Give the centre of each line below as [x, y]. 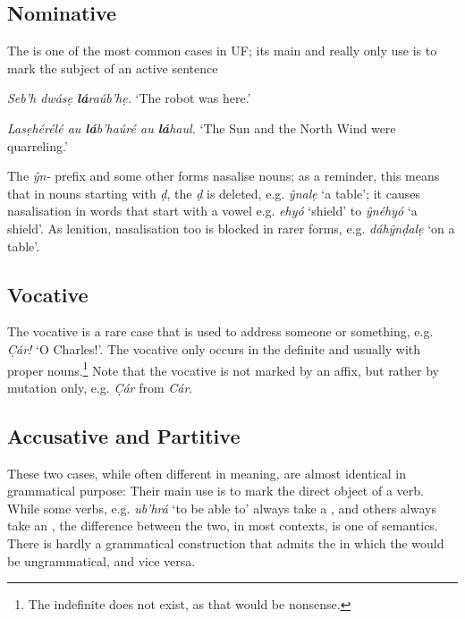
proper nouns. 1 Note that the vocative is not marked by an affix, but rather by [223, 369]
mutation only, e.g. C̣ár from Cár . [100, 387]
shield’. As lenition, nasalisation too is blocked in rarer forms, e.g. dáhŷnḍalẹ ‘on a [231, 228]
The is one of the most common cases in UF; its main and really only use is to [222, 51]
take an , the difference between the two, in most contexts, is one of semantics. [223, 526]
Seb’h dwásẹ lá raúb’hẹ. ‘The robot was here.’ [129, 98]
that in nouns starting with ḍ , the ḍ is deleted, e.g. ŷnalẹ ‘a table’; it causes [214, 193]
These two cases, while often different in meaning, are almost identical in [207, 473]
